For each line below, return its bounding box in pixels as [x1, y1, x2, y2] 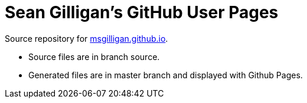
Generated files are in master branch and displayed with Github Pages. [28, 69, 303, 80]
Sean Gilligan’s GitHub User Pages [5, 2, 279, 22]
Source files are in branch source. [28, 51, 160, 62]
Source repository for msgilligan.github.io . [5, 33, 168, 44]
